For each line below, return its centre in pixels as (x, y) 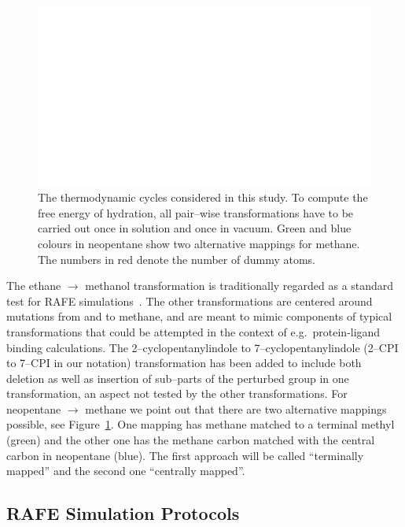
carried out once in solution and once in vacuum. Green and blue (195, 228)
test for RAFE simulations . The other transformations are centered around (190, 301)
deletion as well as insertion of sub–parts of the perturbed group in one (178, 378)
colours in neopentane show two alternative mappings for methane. (199, 243)
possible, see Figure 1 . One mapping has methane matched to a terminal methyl (201, 424)
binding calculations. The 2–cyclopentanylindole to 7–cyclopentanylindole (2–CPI (202, 347)
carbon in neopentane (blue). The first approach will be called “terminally (185, 455)
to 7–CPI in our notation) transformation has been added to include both (184, 363)
